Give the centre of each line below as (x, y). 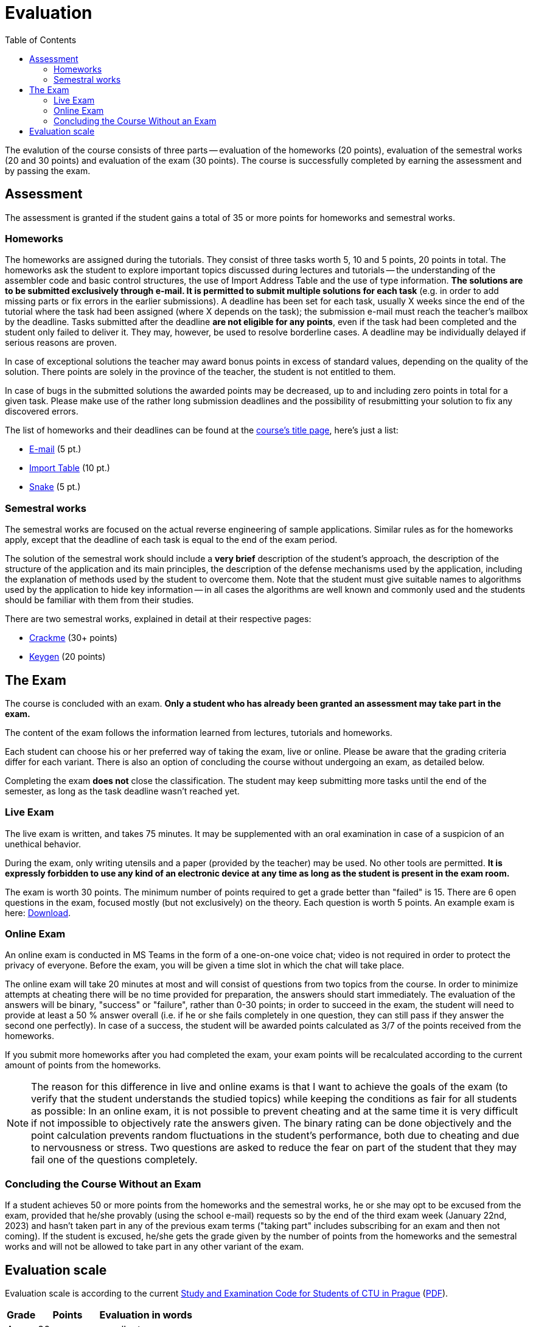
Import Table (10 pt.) (70, 468)
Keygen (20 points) (68, 657)
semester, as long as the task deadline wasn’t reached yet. (122, 791)
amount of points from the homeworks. (83, 1065)
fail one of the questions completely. (114, 1160)
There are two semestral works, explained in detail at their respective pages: (158, 619)
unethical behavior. (43, 844)
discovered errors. (42, 411)
